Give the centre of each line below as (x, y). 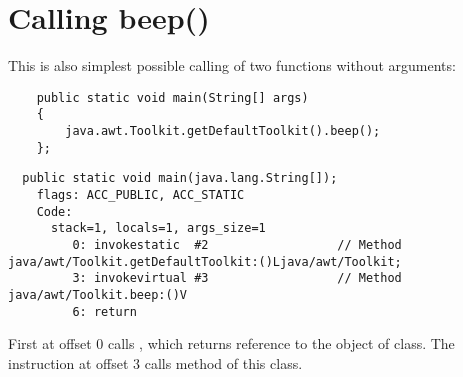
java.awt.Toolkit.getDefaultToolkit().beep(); (223, 131)
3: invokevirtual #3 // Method (237, 278)
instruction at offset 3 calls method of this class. (155, 362)
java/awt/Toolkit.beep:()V (97, 294)
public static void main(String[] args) (172, 97)
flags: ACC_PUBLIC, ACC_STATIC (140, 195)
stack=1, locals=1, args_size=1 (158, 228)
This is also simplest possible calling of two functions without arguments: (232, 65)
